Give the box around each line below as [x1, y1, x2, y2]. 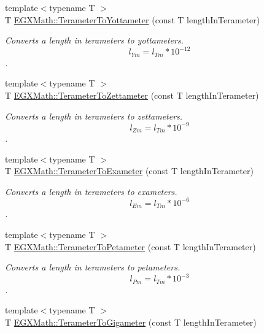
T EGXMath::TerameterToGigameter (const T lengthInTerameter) [5, 315, 257, 328]
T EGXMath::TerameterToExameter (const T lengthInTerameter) [5, 164, 254, 177]
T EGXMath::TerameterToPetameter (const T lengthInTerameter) [5, 240, 256, 253]
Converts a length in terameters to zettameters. [5, 109, 183, 122]
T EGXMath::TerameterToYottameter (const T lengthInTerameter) [5, 13, 260, 26]
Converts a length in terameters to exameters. [5, 185, 177, 197]
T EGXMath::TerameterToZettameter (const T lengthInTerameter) [5, 88, 259, 101]
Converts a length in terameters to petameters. [5, 261, 181, 274]
